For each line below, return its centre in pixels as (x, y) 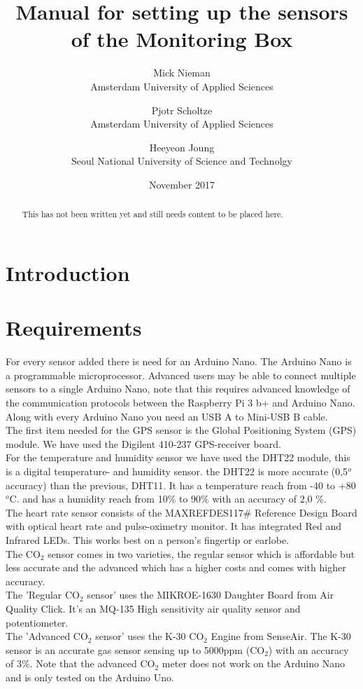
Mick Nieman (182, 73)
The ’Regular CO (43, 595)
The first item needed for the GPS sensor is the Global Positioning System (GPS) (181, 430)
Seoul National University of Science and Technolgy (182, 161)
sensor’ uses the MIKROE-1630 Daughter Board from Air (211, 595)
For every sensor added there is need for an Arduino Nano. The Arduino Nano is (179, 361)
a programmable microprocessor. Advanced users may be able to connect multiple (181, 375)
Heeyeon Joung (182, 147)
